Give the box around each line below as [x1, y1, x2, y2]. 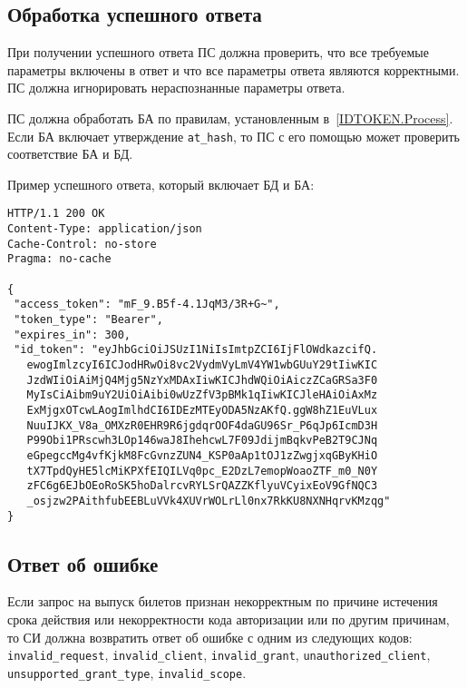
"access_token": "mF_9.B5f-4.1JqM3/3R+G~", [14, 298, 280, 311]
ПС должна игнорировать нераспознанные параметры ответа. [7, 78, 345, 97]
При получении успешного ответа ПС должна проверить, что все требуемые [7, 43, 429, 62]
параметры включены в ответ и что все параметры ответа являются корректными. [7, 60, 460, 79]
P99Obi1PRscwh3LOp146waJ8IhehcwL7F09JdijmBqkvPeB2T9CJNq [26, 434, 378, 447]
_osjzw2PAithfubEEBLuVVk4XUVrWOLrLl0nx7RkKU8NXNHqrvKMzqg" [26, 494, 391, 507]
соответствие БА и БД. [7, 144, 133, 163]
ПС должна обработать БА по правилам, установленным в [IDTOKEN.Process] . [7, 108, 453, 127]
